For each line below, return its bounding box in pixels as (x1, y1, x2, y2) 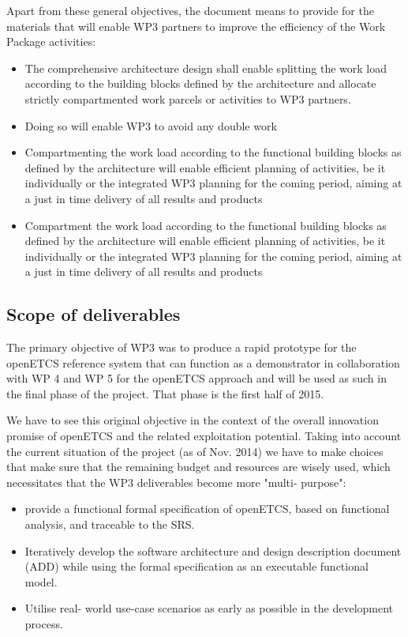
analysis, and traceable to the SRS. (24, 516, 195, 533)
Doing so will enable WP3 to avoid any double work (24, 117, 277, 134)
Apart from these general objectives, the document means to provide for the (6, 2, 374, 18)
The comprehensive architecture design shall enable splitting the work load (24, 59, 387, 76)
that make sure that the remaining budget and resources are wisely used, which (6, 458, 391, 475)
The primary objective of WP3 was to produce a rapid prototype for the (6, 339, 357, 356)
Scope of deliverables (6, 302, 181, 326)
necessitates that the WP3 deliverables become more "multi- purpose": (6, 473, 346, 490)
